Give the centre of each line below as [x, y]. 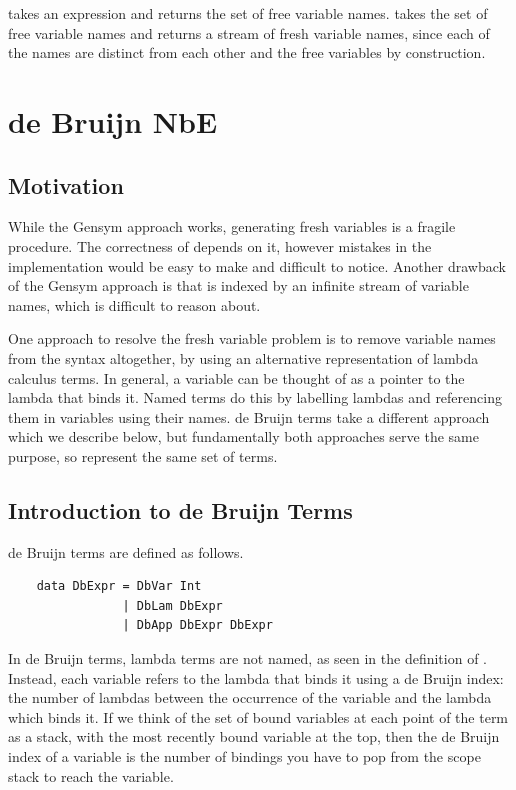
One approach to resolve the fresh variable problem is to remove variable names [252, 338]
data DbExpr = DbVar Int [119, 586]
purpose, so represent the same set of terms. [143, 455]
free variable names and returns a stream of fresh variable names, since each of [249, 32]
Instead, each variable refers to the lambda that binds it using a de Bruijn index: [256, 677]
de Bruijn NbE [113, 120]
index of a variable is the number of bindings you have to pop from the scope [244, 756]
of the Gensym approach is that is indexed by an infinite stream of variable [238, 285]
